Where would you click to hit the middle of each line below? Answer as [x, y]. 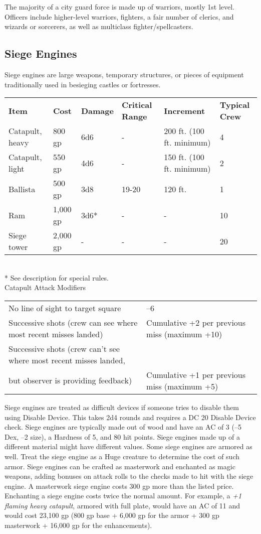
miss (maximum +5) [182, 386]
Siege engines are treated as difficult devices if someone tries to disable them [122, 407]
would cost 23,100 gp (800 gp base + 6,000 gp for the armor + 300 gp [112, 515]
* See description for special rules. [57, 277]
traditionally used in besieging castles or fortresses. [83, 84]
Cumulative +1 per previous [196, 374]
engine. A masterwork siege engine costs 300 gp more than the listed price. [119, 486]
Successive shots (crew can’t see [64, 348]
